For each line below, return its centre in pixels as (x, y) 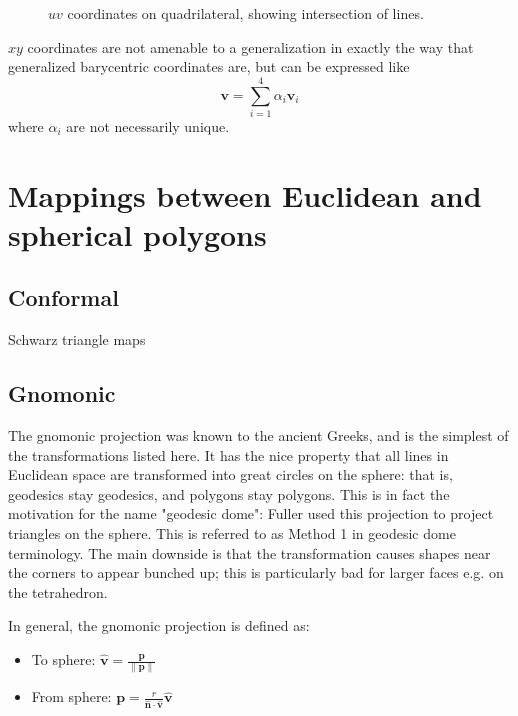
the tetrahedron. (58, 591)
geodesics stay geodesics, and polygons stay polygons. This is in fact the (229, 493)
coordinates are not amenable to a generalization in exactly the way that (250, 46)
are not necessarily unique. (148, 125)
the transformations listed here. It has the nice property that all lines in (228, 454)
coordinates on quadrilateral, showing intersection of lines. (245, 13)
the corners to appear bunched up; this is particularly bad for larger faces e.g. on (256, 572)
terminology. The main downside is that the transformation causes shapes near (249, 552)
